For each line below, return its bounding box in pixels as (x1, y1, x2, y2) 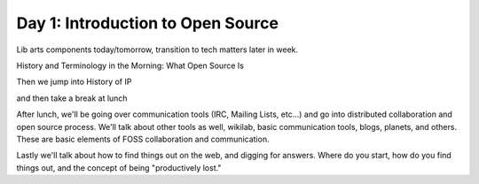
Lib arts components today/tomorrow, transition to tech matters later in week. (16, 44, 299, 55)
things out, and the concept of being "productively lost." (16, 162, 222, 172)
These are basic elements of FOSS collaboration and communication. (16, 134, 270, 144)
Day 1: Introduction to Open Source (16, 13, 279, 33)
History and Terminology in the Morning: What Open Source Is (16, 60, 244, 71)
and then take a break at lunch (16, 93, 128, 103)
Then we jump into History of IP (16, 76, 132, 88)
